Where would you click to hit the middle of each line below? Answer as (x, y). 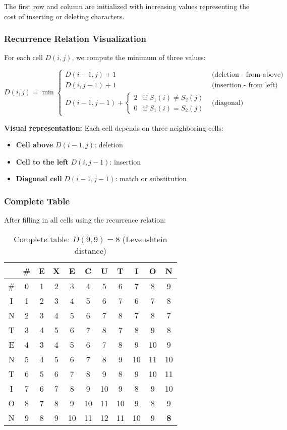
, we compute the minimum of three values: (139, 57)
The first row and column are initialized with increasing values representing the (127, 6)
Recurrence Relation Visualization (75, 39)
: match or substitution (151, 178)
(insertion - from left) (245, 86)
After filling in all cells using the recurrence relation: (85, 220)
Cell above (35, 145)
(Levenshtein (145, 239)
